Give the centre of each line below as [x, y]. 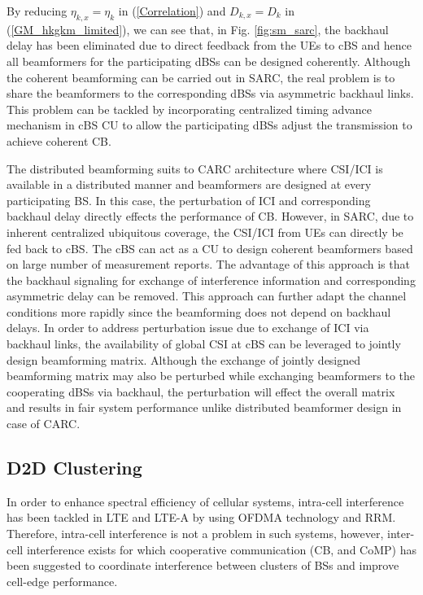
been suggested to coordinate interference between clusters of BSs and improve [203, 565]
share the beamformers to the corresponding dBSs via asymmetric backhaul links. [210, 93]
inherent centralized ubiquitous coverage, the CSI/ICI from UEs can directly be [205, 232]
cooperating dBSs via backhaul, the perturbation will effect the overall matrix [201, 391]
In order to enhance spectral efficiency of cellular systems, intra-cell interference [205, 501]
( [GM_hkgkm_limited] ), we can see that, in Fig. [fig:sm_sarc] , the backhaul [198, 29]
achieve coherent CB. [59, 140]
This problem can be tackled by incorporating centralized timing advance [190, 109]
